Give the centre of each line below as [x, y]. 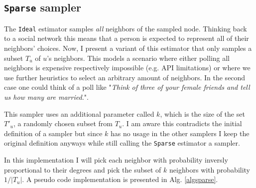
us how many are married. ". [46, 97]
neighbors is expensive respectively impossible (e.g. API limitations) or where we [127, 68]
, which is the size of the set [202, 113]
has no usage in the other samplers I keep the [180, 133]
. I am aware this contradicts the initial [182, 123]
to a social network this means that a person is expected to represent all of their [127, 38]
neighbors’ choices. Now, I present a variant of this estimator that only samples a [128, 48]
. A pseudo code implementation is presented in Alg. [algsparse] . [120, 179]
